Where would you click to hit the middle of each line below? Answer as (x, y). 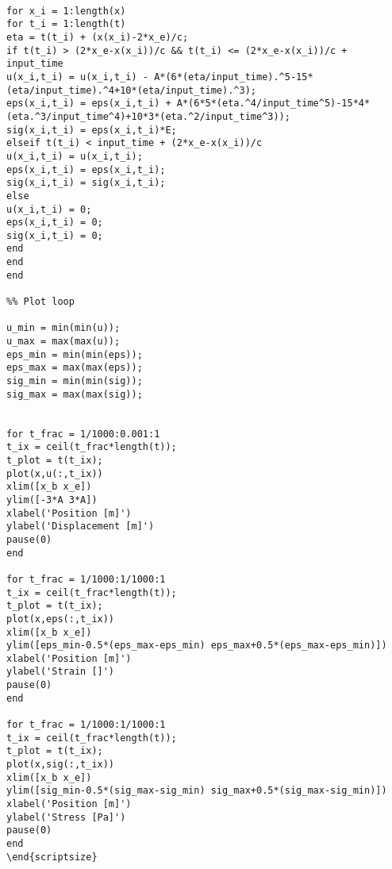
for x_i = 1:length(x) (66, 11)
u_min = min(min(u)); (63, 328)
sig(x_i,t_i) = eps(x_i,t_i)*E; (92, 130)
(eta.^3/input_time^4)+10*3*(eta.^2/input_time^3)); (148, 116)
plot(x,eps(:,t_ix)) (61, 619)
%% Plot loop (40, 302)
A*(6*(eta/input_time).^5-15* (234, 77)
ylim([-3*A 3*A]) (52, 500)
